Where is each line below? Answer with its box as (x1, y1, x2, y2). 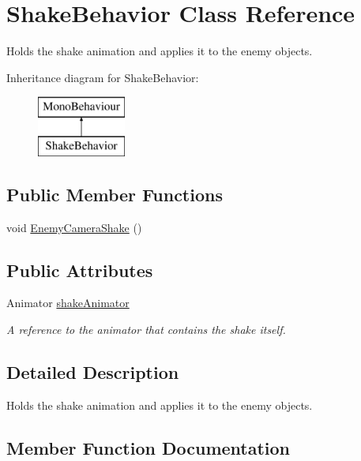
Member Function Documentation (6, 435, 291, 459)
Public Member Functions (6, 182, 223, 206)
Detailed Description (6, 360, 179, 384)
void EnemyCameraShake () (6, 219, 142, 235)
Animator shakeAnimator (6, 294, 130, 311)
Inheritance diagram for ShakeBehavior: (6, 69, 199, 85)
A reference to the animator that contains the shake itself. (6, 321, 286, 338)
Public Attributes (6, 257, 153, 282)
